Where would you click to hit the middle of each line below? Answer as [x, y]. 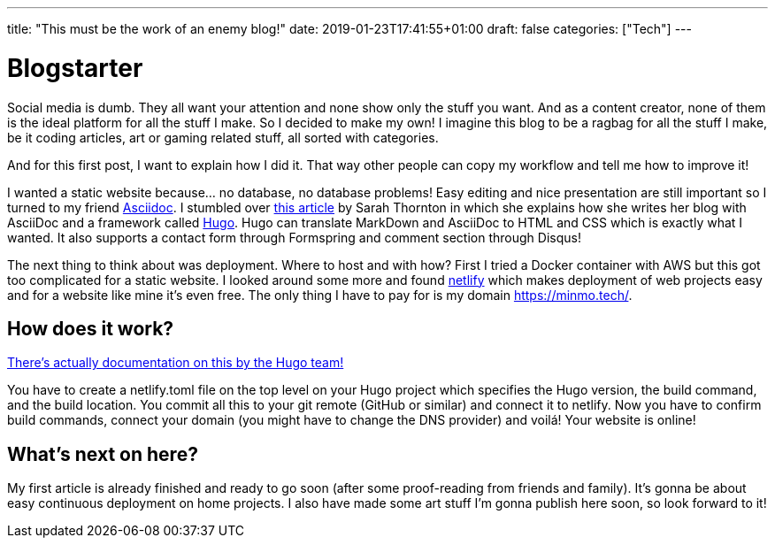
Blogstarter [75, 68]
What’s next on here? [103, 454]
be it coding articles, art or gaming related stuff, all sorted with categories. [223, 137]
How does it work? [91, 328]
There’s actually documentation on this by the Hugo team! [176, 363]
